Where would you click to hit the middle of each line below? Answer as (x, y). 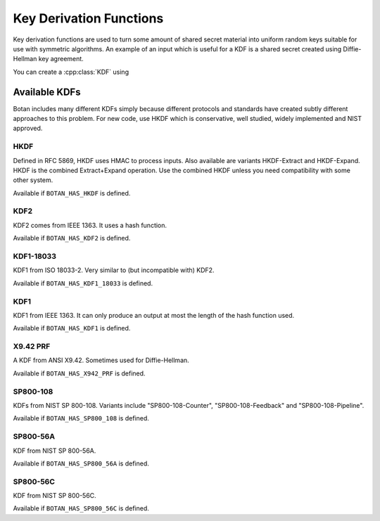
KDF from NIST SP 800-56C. (55, 496)
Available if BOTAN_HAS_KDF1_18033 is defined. (83, 283)
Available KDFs (47, 92)
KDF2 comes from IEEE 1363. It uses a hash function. (90, 225)
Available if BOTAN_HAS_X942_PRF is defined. (79, 373)
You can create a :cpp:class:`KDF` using (71, 72)
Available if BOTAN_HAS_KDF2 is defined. (72, 238)
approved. (28, 128)
